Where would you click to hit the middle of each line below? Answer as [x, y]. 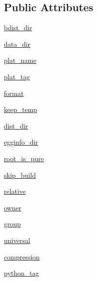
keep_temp [21, 109]
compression [22, 256]
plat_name [20, 60]
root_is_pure [24, 158]
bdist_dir [18, 28]
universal [17, 240]
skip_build [20, 175]
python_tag [21, 273]
